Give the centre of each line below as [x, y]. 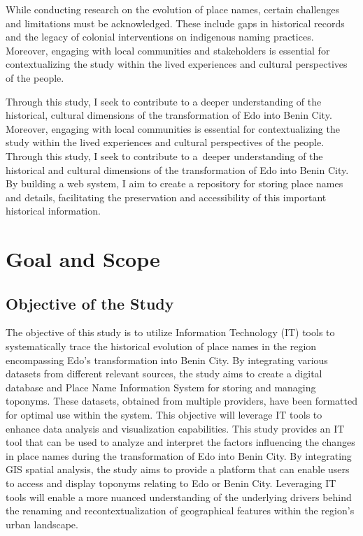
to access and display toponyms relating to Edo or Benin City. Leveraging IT [171, 483]
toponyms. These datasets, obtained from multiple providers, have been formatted [181, 401]
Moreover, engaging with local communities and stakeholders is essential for [168, 50]
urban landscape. [42, 524]
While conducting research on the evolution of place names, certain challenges [173, 9]
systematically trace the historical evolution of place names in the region [161, 346]
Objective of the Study [90, 303]
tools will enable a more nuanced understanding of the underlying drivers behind [179, 497]
